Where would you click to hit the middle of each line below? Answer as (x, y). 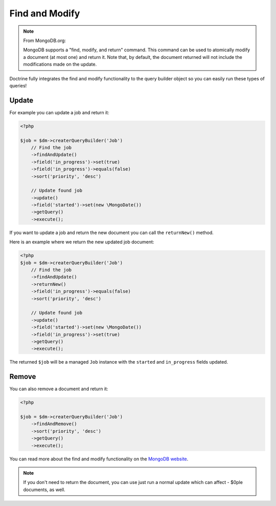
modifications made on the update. (60, 65)
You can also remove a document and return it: (59, 389)
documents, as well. (44, 490)
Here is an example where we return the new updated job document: (82, 242)
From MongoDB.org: (45, 40)
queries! (18, 86)
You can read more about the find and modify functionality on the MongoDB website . (99, 459)
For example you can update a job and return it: (59, 112)
